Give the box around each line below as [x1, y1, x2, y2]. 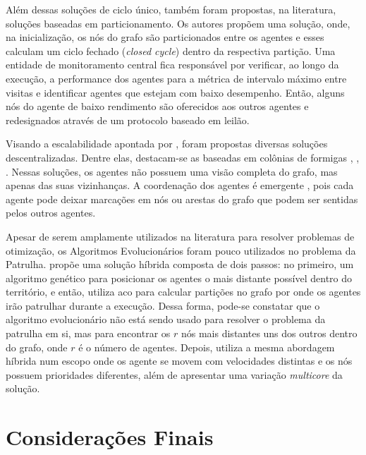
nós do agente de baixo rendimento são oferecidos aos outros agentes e [6, 99, 309, 114]
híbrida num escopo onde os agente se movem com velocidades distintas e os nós [6, 353, 353, 368]
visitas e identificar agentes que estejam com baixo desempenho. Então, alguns [6, 85, 345, 99]
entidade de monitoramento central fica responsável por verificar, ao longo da [6, 57, 339, 72]
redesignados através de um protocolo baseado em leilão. [6, 112, 250, 127]
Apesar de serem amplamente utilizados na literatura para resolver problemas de [6, 229, 355, 243]
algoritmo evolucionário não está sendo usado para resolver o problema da [6, 312, 326, 327]
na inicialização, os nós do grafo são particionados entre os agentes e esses [6, 30, 324, 44]
